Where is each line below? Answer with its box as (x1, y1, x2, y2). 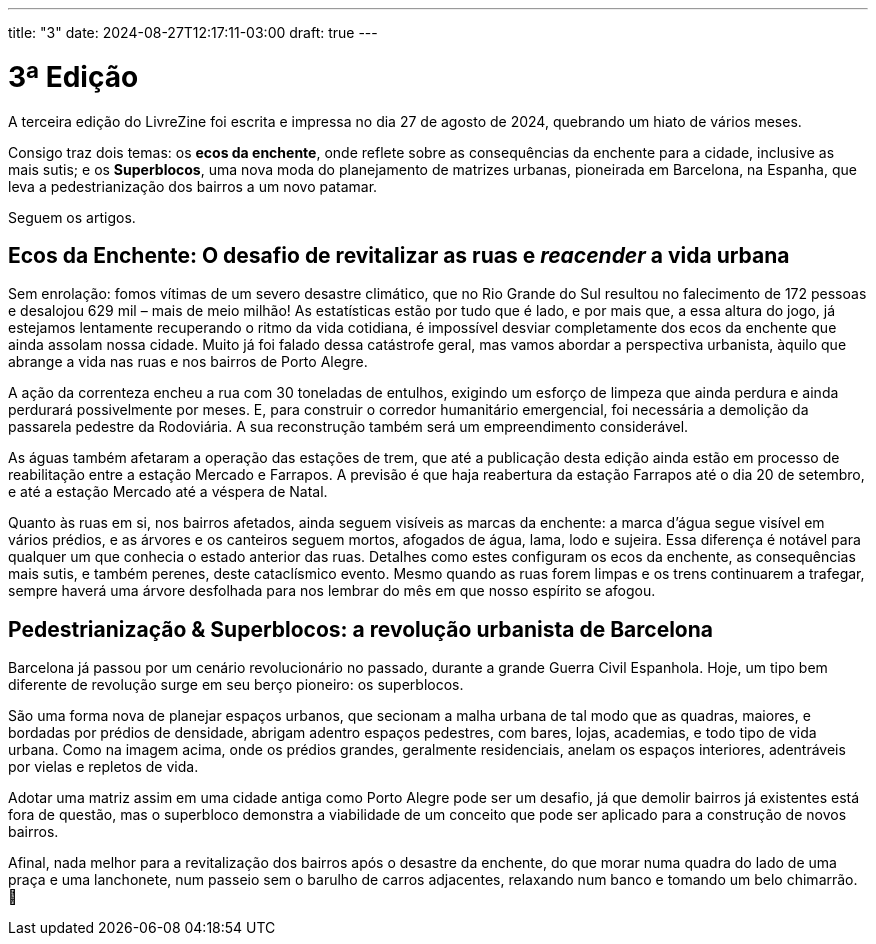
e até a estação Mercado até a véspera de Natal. (8, 483, 328, 501)
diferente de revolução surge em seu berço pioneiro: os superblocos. (8, 676, 464, 694)
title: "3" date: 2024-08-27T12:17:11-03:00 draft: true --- (8, 24, 378, 41)
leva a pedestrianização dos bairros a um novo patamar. (8, 177, 378, 195)
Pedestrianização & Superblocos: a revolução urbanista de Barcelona (8, 616, 713, 642)
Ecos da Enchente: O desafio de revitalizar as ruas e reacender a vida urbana (8, 242, 790, 268)
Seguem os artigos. (8, 208, 136, 226)
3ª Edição (8, 59, 139, 94)
